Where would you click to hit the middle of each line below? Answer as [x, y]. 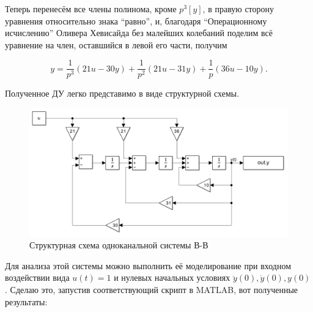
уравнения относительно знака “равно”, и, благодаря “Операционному [136, 20]
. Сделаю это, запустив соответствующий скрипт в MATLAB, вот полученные [152, 289]
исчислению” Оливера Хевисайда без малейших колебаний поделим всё [139, 33]
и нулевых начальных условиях [172, 277]
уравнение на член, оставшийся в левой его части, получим [116, 44]
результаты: [26, 301]
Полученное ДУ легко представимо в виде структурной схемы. [122, 93]
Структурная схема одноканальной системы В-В [119, 245]
